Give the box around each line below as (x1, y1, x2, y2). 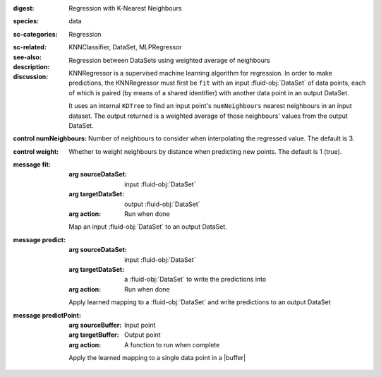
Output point (124, 330, 162, 339)
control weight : (13, 147, 59, 155)
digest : (13, 4, 35, 12)
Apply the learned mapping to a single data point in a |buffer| (68, 354, 246, 362)
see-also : (13, 53, 42, 61)
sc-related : (13, 43, 47, 52)
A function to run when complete (124, 340, 220, 349)
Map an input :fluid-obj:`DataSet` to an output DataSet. (68, 222, 227, 231)
